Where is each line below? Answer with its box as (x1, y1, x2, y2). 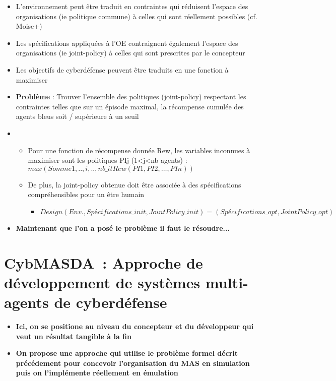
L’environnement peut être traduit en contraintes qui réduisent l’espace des (16, 1, 248, 11)
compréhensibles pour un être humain (28, 189, 145, 200)
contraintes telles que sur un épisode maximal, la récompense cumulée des (16, 101, 244, 111)
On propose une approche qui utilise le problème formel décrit (16, 348, 238, 358)
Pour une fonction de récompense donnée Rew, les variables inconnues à (28, 145, 250, 155)
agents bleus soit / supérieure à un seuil (16, 111, 139, 121)
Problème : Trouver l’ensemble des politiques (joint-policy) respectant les (16, 91, 246, 102)
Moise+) (16, 21, 42, 31)
